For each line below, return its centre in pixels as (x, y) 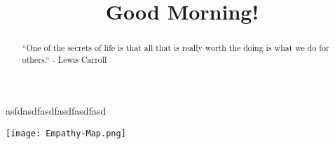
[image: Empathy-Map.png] (66, 134)
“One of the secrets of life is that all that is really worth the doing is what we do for (176, 48)
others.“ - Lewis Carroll (64, 59)
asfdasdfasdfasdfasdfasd (56, 111)
